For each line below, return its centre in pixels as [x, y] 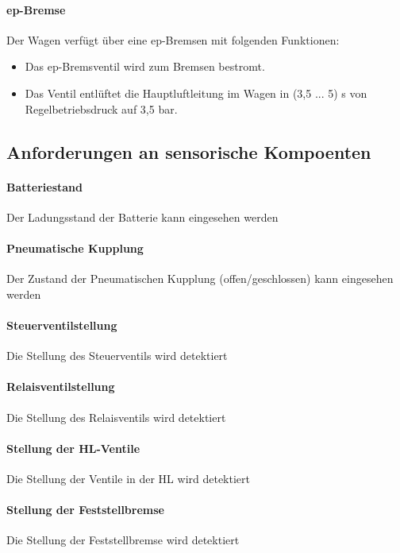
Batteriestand [44, 186]
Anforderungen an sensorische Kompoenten [189, 151]
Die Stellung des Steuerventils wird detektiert [117, 356]
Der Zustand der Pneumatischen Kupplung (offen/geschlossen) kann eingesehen [200, 278]
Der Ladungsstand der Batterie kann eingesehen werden [142, 217]
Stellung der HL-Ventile [73, 448]
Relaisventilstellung [61, 387]
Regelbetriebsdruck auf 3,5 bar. [101, 108]
